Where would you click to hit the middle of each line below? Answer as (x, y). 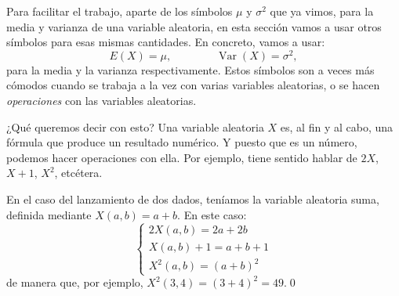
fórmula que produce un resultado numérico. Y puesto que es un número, (182, 142)
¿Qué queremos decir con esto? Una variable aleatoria (135, 126)
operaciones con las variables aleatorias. (102, 101)
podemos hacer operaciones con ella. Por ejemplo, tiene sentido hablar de (182, 157)
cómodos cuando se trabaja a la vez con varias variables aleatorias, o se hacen (193, 85)
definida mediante (49, 214)
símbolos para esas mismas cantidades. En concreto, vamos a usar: (166, 42)
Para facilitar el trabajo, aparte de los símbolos (120, 11)
